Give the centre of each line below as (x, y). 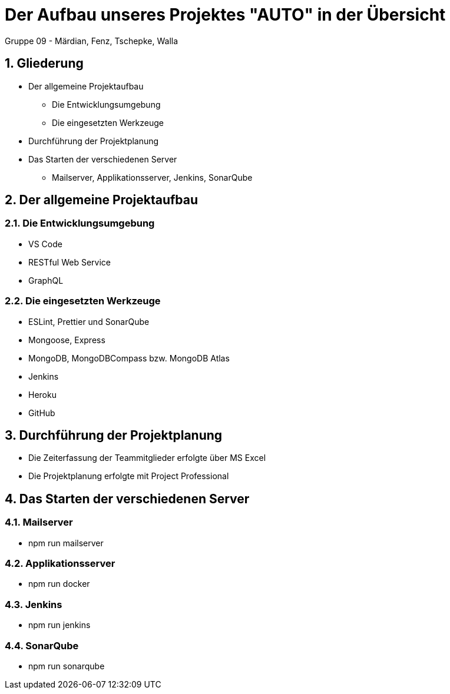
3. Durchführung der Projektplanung (114, 435)
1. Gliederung (44, 64)
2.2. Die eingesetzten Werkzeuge (83, 301)
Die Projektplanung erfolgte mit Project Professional (129, 476)
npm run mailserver (66, 543)
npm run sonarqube (67, 666)
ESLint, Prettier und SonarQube (89, 321)
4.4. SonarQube (42, 645)
